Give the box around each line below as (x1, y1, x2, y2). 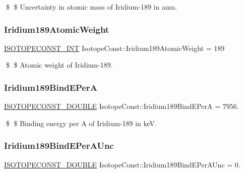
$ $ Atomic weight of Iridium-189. (6, 60, 113, 70)
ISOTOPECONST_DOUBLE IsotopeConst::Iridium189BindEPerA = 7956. (4, 101, 239, 111)
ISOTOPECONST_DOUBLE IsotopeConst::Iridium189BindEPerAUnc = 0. (4, 159, 240, 169)
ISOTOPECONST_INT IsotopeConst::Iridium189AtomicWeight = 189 (4, 42, 225, 53)
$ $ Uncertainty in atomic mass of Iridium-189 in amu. (6, 2, 177, 12)
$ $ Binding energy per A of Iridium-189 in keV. (6, 118, 157, 128)
